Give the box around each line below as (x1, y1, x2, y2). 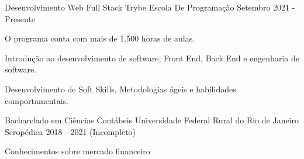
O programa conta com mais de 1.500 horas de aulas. (5, 32, 195, 44)
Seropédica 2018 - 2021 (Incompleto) (5, 125, 136, 137)
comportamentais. (5, 94, 69, 106)
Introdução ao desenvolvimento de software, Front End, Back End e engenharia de (5, 51, 299, 64)
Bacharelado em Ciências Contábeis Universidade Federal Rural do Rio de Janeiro (5, 114, 299, 126)
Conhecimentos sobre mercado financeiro (5, 145, 150, 157)
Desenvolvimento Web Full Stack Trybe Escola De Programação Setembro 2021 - (5, 1, 295, 13)
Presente (5, 12, 36, 25)
